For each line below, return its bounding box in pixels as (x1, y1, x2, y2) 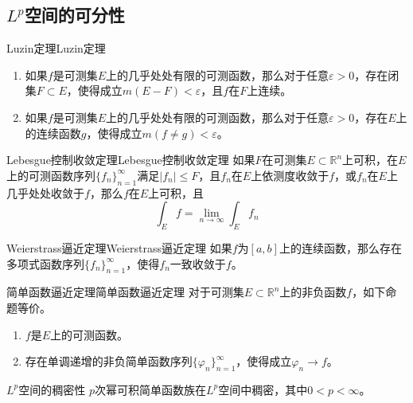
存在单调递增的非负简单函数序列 (25, 353, 193, 370)
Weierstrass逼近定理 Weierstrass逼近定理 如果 (6, 239, 232, 256)
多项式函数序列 (6, 255, 84, 272)
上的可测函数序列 (6, 166, 95, 183)
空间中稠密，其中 (218, 381, 308, 397)
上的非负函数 (279, 284, 347, 300)
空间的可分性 (24, 2, 125, 27)
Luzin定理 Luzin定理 (6, 40, 106, 57)
